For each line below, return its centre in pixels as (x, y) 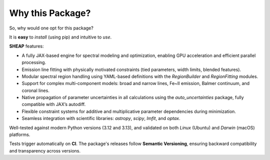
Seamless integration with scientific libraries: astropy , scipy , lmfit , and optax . (101, 118)
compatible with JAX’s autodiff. (54, 104)
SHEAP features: (27, 46)
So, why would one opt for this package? (51, 28)
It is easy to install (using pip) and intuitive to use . (60, 37)
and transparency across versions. (45, 150)
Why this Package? (50, 13)
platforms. (20, 134)
